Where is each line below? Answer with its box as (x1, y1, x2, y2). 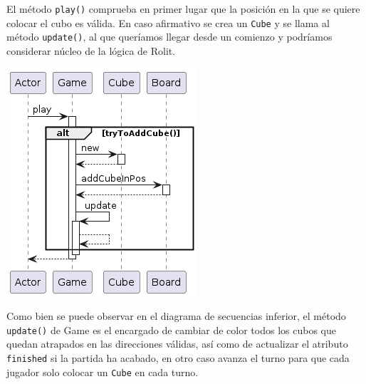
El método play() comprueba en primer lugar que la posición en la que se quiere (6, 1, 360, 16)
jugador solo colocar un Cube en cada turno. (6, 364, 199, 379)
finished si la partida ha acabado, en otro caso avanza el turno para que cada (6, 351, 350, 365)
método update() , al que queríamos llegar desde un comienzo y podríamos (6, 29, 333, 44)
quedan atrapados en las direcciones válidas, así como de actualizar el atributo (6, 336, 348, 351)
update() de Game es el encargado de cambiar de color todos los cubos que (6, 322, 336, 337)
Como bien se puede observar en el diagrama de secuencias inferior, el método (6, 308, 346, 323)
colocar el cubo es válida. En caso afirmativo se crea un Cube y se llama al (6, 15, 330, 30)
